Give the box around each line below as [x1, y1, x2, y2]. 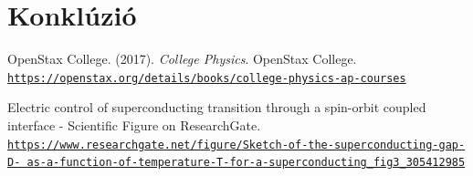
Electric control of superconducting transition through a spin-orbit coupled [7, 98, 426, 117]
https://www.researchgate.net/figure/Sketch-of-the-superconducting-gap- [7, 138, 466, 151]
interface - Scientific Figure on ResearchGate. [7, 115, 261, 134]
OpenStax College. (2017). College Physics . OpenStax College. [7, 49, 357, 68]
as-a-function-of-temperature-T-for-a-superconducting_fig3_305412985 [26, 156, 466, 170]
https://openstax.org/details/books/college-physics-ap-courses [7, 71, 406, 85]
